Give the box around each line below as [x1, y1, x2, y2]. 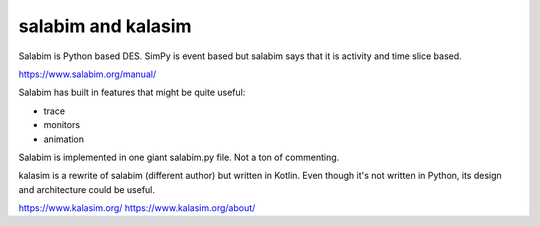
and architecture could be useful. [18, 183, 155, 195]
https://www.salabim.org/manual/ [18, 68, 157, 80]
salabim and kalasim [18, 15, 192, 37]
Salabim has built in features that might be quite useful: [18, 86, 246, 99]
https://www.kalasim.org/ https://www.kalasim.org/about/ [18, 202, 256, 214]
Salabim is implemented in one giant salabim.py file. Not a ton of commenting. [18, 151, 340, 163]
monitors [43, 119, 80, 131]
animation [43, 133, 85, 145]
